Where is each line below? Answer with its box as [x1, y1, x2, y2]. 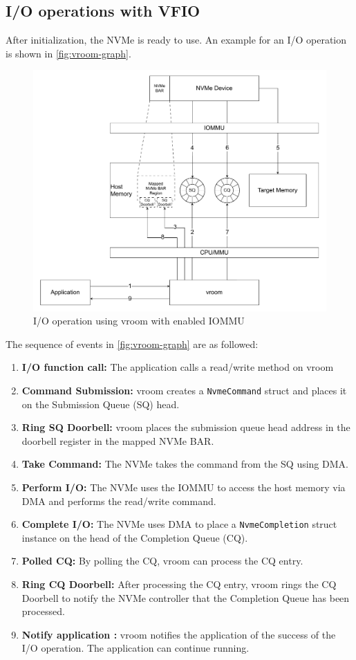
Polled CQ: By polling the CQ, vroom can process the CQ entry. [21, 553, 303, 568]
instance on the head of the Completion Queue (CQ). [21, 530, 248, 544]
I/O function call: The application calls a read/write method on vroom [21, 360, 334, 374]
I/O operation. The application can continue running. [21, 641, 250, 655]
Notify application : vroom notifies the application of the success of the [21, 627, 336, 641]
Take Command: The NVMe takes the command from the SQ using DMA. [21, 457, 348, 471]
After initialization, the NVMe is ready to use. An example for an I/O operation [6, 33, 347, 47]
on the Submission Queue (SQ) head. [21, 396, 180, 411]
